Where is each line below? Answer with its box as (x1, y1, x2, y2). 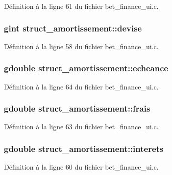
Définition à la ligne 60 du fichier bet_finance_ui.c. (4, 162, 159, 172)
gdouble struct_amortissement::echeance (4, 62, 169, 74)
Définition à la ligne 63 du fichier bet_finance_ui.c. (4, 121, 159, 132)
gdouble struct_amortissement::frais (4, 102, 150, 115)
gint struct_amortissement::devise (4, 22, 142, 34)
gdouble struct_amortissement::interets (4, 142, 164, 154)
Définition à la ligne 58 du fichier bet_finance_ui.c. (4, 41, 159, 51)
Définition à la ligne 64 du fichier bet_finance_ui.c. (4, 81, 159, 91)
